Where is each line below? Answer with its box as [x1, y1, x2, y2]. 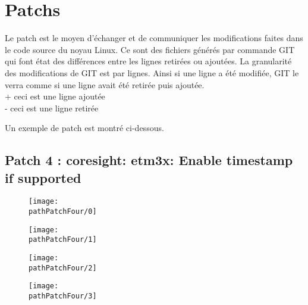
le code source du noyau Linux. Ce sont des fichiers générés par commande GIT [5, 43, 295, 55]
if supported [5, 168, 81, 186]
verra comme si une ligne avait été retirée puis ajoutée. [5, 78, 205, 91]
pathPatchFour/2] [29, 263, 97, 272]
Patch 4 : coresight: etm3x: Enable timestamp [5, 151, 293, 169]
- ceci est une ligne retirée [5, 101, 99, 114]
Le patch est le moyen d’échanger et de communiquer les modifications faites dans [5, 32, 303, 44]
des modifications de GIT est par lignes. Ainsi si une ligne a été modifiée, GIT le [5, 66, 299, 79]
